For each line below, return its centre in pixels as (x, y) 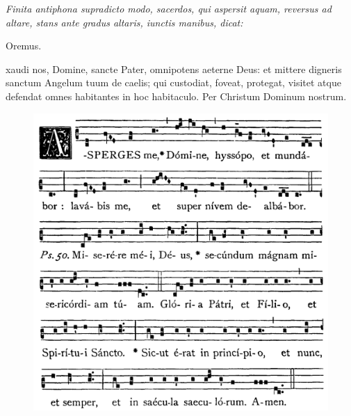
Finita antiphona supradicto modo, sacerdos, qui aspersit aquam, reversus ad (169, 8)
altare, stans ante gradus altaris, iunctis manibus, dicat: (124, 22)
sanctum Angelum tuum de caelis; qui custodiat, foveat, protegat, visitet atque (173, 82)
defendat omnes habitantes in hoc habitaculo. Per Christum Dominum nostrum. (176, 96)
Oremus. (24, 46)
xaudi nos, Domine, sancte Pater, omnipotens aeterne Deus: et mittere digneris (174, 69)
